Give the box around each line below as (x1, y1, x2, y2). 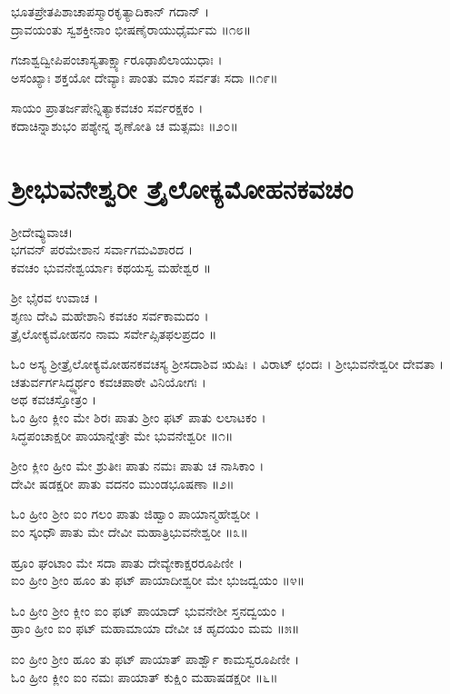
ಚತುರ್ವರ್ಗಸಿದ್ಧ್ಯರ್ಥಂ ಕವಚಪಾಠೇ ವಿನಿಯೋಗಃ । (11, 372, 206, 391)
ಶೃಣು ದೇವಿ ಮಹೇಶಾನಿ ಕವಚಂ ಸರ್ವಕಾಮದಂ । (11, 306, 209, 325)
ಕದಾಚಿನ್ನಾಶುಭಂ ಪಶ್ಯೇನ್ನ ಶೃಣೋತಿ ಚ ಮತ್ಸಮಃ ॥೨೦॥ (11, 115, 238, 134)
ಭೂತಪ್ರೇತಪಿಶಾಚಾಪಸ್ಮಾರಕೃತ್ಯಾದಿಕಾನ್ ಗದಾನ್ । (11, 2, 209, 20)
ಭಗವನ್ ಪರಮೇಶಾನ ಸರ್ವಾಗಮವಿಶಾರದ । (11, 240, 194, 259)
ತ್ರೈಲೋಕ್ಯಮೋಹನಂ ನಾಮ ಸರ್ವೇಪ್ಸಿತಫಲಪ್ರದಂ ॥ (11, 323, 217, 342)
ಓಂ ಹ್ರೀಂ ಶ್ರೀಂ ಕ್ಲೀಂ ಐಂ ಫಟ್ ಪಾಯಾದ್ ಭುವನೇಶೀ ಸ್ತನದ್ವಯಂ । (11, 600, 285, 620)
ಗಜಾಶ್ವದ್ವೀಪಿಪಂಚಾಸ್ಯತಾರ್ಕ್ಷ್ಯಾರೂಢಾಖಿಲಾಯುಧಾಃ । (11, 50, 223, 69)
